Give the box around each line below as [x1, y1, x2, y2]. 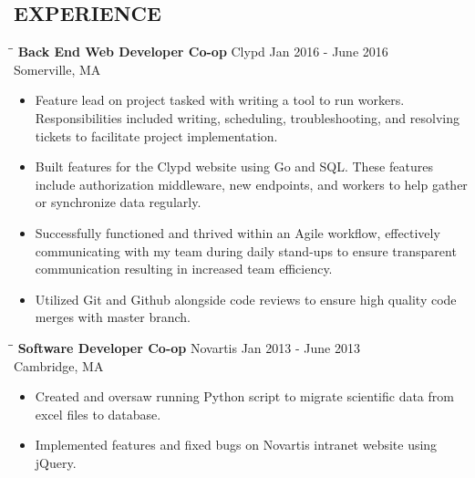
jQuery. [35, 452, 77, 472]
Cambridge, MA [14, 356, 104, 375]
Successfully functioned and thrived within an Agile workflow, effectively [35, 223, 440, 242]
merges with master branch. [35, 307, 191, 327]
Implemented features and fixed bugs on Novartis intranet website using [35, 435, 438, 454]
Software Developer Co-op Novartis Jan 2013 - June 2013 [17, 338, 360, 357]
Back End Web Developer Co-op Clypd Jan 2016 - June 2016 [17, 42, 388, 61]
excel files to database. [35, 404, 161, 423]
